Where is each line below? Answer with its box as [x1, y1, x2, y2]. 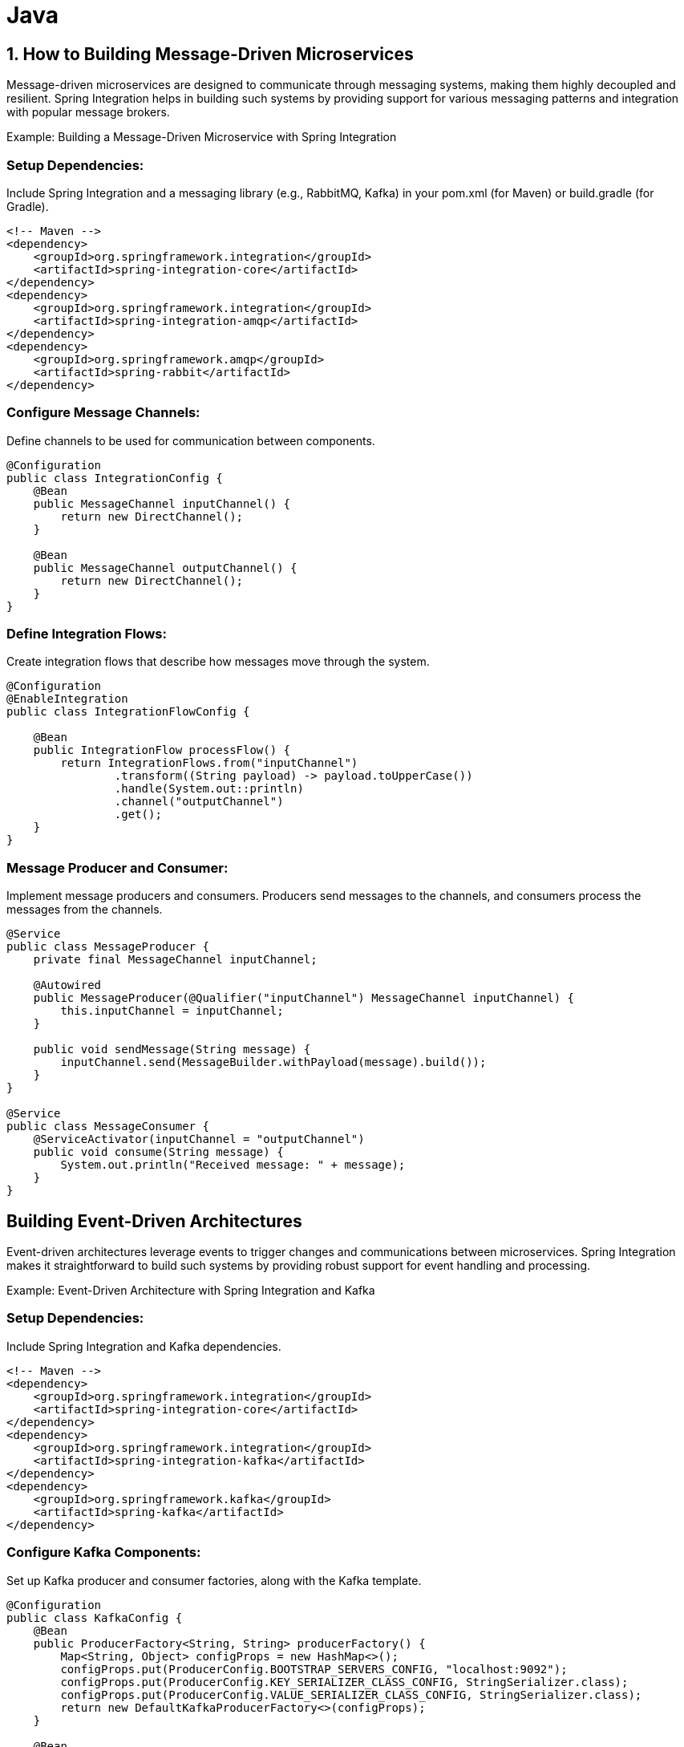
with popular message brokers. [6, 105, 170, 120]
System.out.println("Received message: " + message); [60, 1158, 406, 1172]
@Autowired [33, 979, 102, 992]
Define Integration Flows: [6, 626, 167, 642]
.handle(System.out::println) [114, 782, 304, 796]
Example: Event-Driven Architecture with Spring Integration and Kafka [6, 1283, 375, 1298]
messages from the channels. [6, 902, 163, 917]
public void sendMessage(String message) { [33, 1043, 311, 1056]
